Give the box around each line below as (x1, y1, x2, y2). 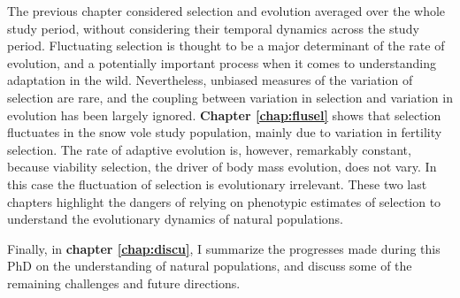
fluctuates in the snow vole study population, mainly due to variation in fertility (7, 123, 442, 141)
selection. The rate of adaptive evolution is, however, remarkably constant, (7, 140, 411, 158)
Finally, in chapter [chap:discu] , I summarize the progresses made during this (7, 239, 441, 257)
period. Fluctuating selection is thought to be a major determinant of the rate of (7, 36, 445, 55)
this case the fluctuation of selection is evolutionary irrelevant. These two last (7, 174, 427, 193)
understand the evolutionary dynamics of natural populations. (7, 210, 343, 228)
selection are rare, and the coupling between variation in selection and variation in (7, 88, 453, 106)
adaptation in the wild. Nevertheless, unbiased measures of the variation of (7, 71, 413, 89)
